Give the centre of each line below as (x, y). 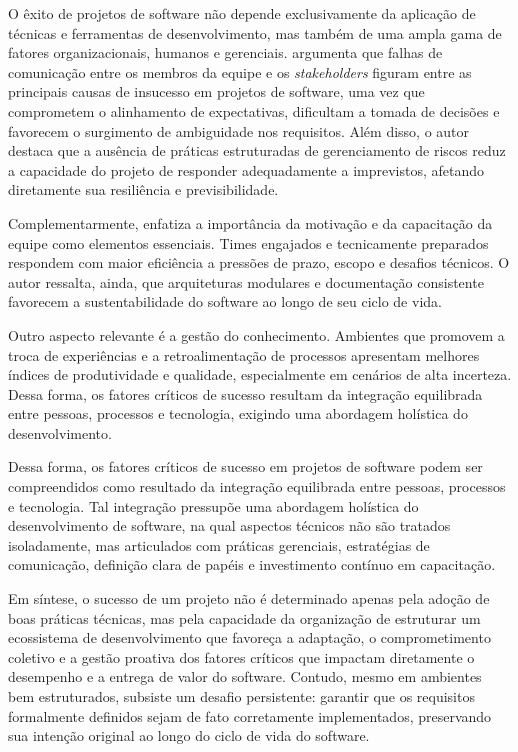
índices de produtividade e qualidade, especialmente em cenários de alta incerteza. (260, 374)
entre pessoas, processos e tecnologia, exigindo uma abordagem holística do (238, 413)
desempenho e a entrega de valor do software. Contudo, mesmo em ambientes (245, 676)
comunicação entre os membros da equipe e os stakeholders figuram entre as (240, 71)
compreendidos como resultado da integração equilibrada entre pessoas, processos (257, 486)
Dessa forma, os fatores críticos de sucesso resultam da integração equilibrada (245, 393)
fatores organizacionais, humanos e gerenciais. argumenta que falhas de (225, 52)
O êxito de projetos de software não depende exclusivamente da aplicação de (242, 13)
